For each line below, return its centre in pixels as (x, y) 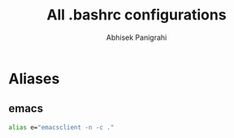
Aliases (34, 78)
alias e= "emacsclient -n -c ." (61, 127)
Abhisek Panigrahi (136, 37)
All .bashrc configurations (136, 15)
